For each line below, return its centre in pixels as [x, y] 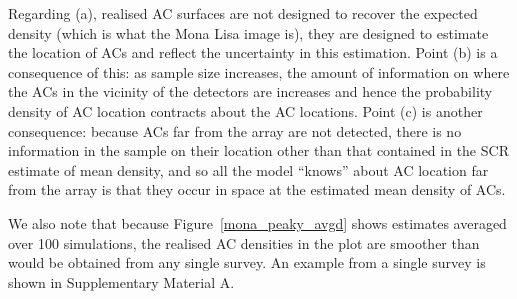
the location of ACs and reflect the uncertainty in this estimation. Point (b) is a [253, 52]
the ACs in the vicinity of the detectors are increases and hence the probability [250, 91]
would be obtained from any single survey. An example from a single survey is [247, 262]
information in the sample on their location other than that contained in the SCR [258, 150]
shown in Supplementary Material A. [121, 281]
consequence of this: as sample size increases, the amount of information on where [259, 71]
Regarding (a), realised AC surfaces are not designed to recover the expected [243, 13]
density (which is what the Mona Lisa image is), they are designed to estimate [248, 32]
